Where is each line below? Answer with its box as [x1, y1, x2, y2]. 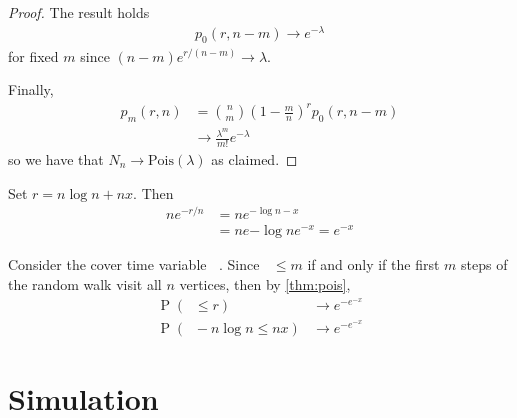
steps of [461, 254, 508, 275]
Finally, [8, 79, 54, 100]
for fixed [8, 45, 59, 66]
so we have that [8, 148, 104, 169]
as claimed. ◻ [211, 148, 298, 169]
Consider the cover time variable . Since [8, 254, 260, 275]
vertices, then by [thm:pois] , [179, 273, 351, 294]
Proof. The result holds [8, 2, 150, 22]
